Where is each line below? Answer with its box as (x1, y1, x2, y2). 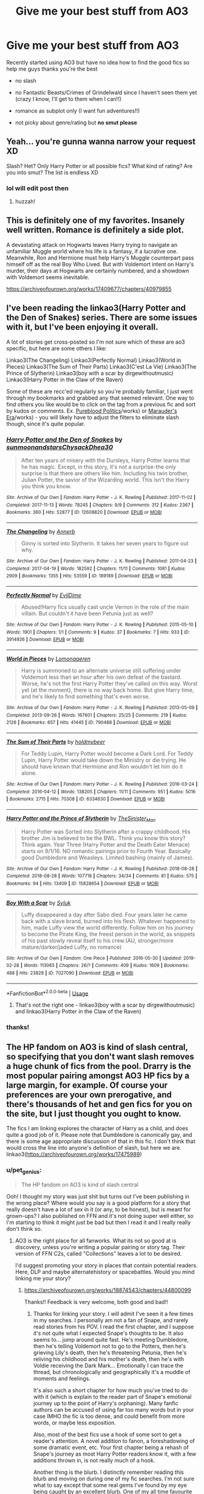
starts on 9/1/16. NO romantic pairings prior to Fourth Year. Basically (21, 847, 191, 854)
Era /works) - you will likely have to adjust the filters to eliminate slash (6, 413, 179, 421)
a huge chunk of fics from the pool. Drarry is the (6, 1061, 191, 1071)
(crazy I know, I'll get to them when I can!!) (15, 95, 121, 102)
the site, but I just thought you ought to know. (6, 1108, 182, 1119)
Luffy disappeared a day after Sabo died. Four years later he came (21, 911, 188, 918)
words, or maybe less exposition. (33, 1418, 117, 1426)
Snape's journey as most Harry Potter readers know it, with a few (33, 1450, 197, 1457)
